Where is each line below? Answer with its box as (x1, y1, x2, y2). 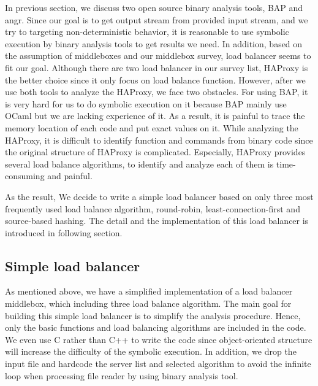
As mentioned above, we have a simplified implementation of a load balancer (5, 285, 293, 298)
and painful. (47, 169, 93, 182)
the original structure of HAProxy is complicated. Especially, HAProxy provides (5, 145, 306, 158)
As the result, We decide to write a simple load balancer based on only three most (5, 190, 314, 203)
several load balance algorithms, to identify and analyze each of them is (5, 157, 274, 170)
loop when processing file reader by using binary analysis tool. (5, 369, 238, 382)
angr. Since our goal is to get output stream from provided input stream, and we (5, 13, 308, 26)
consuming (5, 169, 45, 182)
